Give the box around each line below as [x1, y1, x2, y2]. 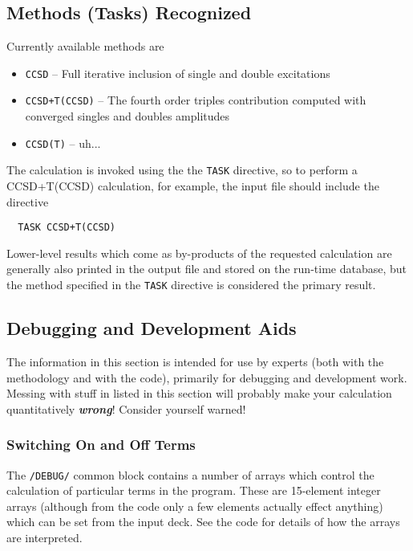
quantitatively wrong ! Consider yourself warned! [6, 400, 246, 417]
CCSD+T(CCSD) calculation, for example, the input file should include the [6, 178, 379, 194]
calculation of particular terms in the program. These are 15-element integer [6, 482, 381, 499]
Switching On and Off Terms [6, 435, 196, 455]
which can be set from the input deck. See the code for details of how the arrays [6, 513, 400, 530]
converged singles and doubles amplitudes [25, 108, 230, 124]
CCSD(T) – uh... [25, 134, 101, 151]
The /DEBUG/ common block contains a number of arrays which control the [6, 466, 375, 483]
